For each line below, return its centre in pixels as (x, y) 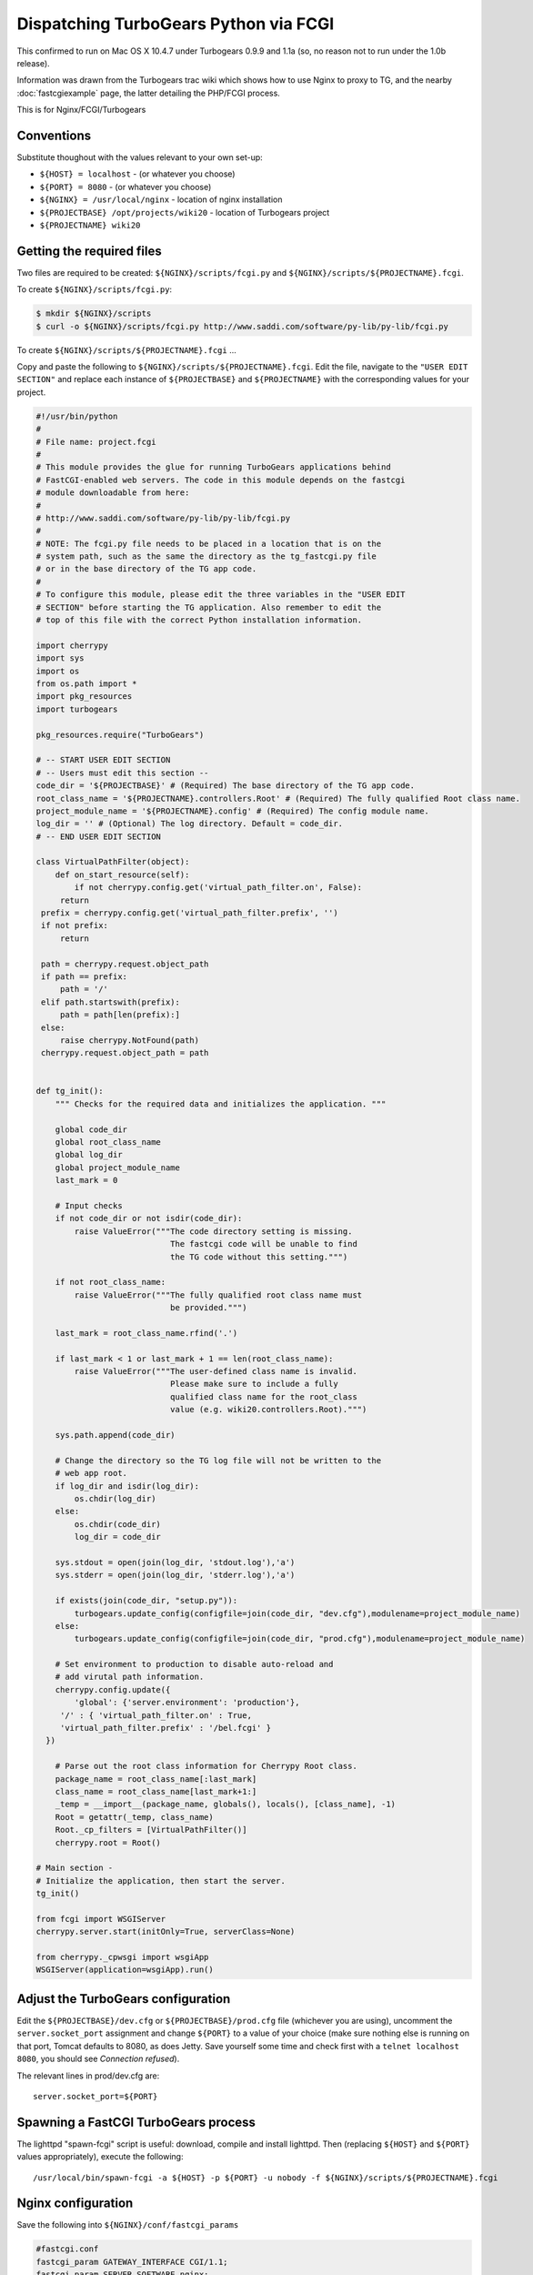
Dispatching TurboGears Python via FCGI (176, 24)
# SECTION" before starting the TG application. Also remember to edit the (209, 607)
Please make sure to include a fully (254, 1384)
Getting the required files (90, 251)
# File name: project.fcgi (96, 442)
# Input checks (89, 1206)
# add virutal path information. (130, 1677)
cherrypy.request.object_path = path (125, 1053)
